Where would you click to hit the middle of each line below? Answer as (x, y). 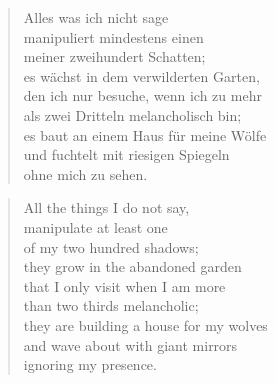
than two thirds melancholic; (111, 305)
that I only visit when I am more (124, 285)
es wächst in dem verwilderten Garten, (141, 75)
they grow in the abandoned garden (132, 266)
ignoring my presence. (90, 364)
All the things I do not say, (106, 207)
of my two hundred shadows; (111, 246)
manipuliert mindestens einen (113, 36)
